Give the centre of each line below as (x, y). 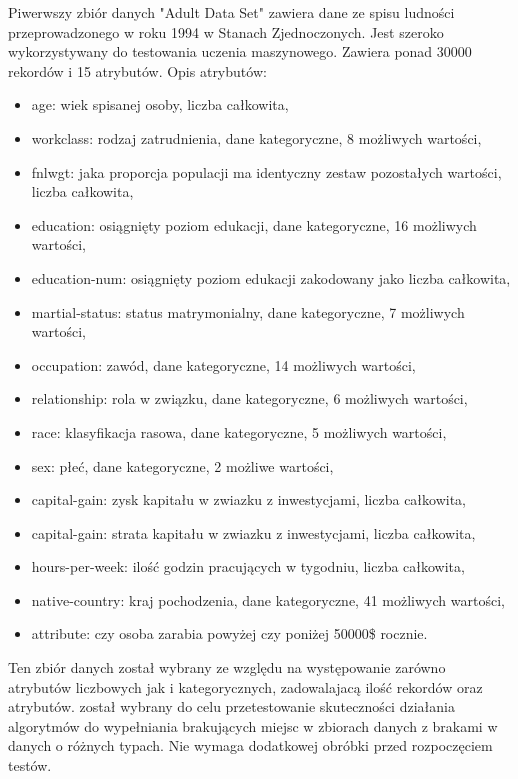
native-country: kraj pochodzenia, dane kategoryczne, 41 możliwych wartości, (268, 599)
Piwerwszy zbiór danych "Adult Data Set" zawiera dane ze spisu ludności (231, 12)
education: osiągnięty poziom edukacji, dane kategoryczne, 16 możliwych (254, 224)
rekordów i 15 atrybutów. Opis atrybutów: (137, 70)
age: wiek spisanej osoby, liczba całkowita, (160, 104)
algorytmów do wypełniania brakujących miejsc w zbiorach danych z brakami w (253, 725)
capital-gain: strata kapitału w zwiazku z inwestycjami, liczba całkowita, (253, 532)
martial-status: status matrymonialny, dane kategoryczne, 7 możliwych (248, 311)
